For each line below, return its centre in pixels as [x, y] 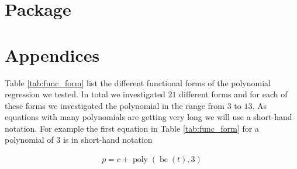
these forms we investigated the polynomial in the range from [115, 105]
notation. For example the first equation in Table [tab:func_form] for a [132, 128]
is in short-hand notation [108, 140]
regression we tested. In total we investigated [85, 94]
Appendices [52, 54]
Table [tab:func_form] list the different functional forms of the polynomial [138, 82]
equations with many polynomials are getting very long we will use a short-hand [148, 117]
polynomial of [29, 140]
